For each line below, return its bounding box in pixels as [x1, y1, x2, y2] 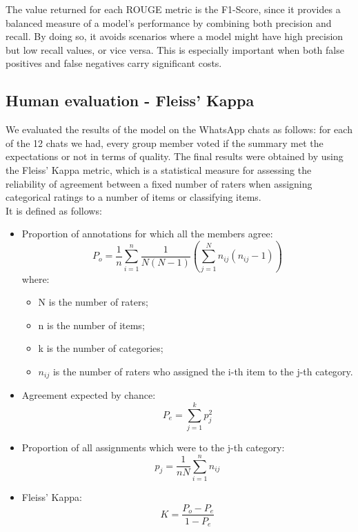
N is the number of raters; [38, 295, 148, 309]
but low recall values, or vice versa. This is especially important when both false [6, 42, 344, 57]
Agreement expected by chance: [21, 388, 156, 402]
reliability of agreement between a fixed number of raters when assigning [6, 176, 312, 190]
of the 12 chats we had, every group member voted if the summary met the [6, 135, 324, 150]
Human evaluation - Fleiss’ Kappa [6, 90, 255, 111]
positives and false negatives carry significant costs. [6, 56, 222, 70]
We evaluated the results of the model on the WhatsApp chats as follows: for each [6, 122, 352, 137]
